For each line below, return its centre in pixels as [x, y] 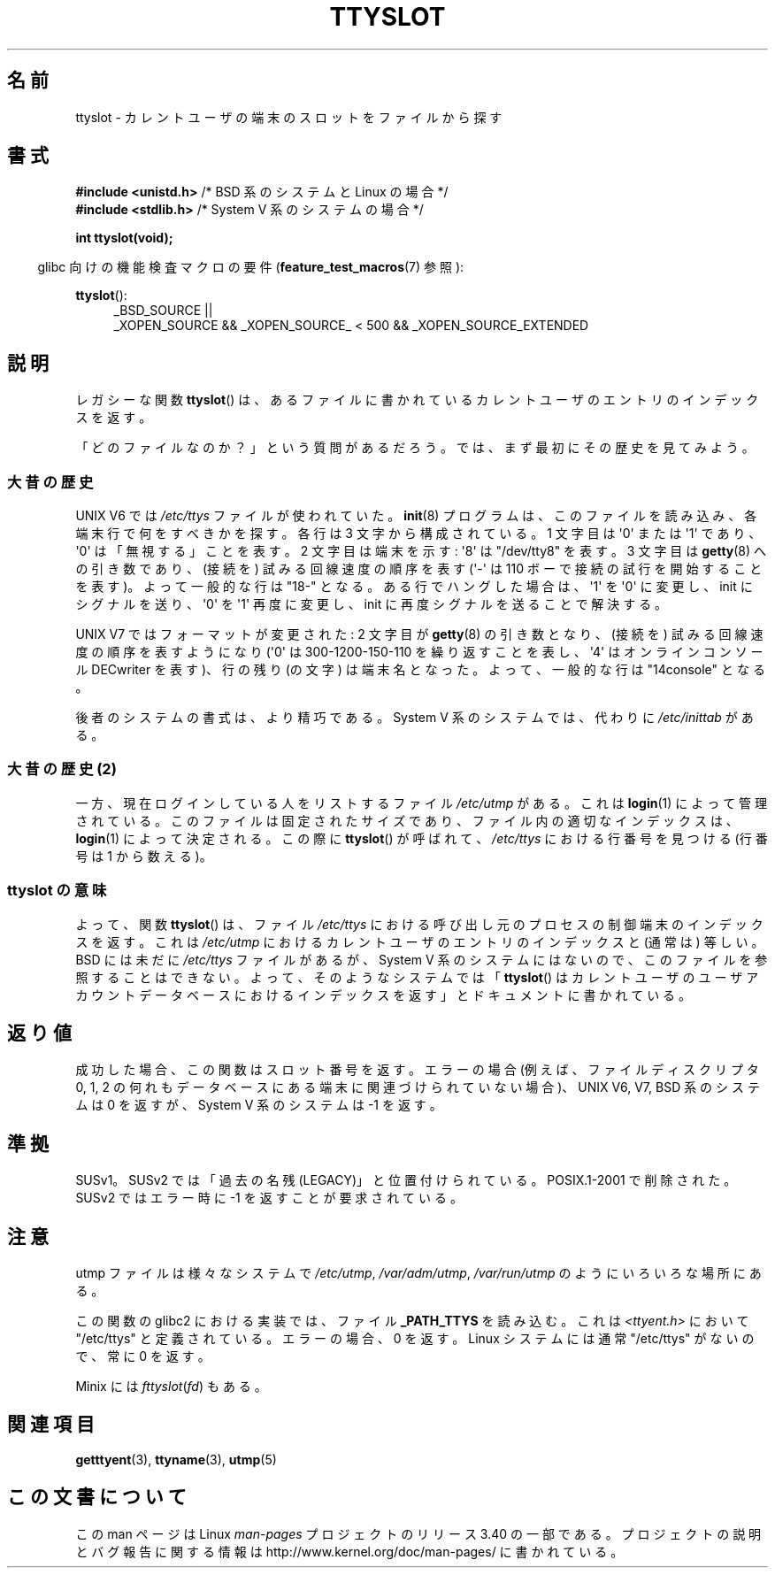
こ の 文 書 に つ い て [97, 1497]
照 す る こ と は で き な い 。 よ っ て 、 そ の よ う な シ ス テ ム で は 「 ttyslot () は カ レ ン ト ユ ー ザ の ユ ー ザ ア [417, 977]
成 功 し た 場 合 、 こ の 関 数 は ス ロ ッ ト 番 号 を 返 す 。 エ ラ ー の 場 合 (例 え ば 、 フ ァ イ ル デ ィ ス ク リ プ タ [417, 1070]
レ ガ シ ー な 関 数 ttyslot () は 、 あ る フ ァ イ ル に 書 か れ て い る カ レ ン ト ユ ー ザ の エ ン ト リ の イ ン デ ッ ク [417, 400]
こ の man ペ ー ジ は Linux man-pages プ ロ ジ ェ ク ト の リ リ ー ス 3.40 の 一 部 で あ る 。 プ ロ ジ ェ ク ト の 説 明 [418, 1533]
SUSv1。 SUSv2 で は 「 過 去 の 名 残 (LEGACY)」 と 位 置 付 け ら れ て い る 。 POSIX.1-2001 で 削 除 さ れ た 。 [406, 1180]
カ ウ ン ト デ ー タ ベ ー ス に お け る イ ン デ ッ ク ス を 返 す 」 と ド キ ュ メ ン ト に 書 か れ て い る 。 [384, 995]
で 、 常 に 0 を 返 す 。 [143, 1356]
